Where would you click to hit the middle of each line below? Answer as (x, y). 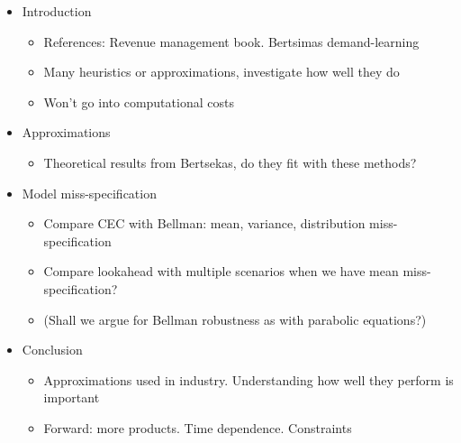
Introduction (57, 11)
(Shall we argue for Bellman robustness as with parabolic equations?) (235, 319)
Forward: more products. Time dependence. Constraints (198, 427)
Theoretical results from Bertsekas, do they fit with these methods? (230, 162)
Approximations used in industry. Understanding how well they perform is (249, 379)
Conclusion (52, 350)
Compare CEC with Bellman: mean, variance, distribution (204, 223)
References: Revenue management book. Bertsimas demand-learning (231, 41)
